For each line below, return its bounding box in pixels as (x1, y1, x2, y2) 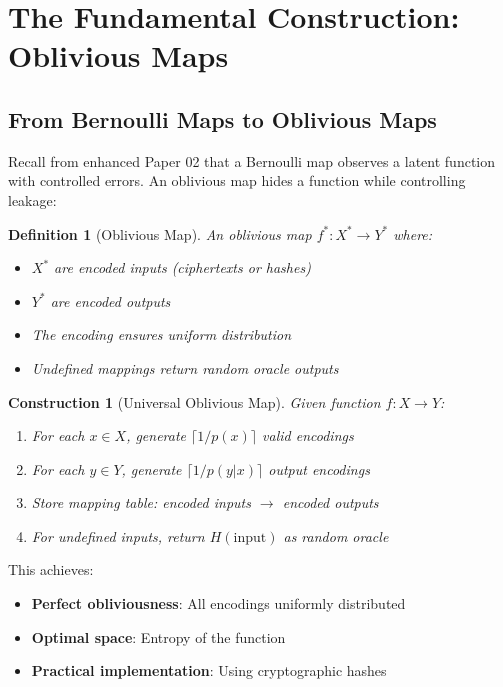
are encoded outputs (50, 290, 171, 311)
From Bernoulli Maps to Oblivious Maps (8, 103, 437, 134)
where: (393, 223, 433, 244)
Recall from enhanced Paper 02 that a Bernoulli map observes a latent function (8, 150, 496, 171)
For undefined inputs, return (31, 525, 205, 546)
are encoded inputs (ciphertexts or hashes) (54, 257, 311, 278)
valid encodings (262, 425, 354, 446)
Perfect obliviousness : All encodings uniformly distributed (31, 593, 406, 614)
